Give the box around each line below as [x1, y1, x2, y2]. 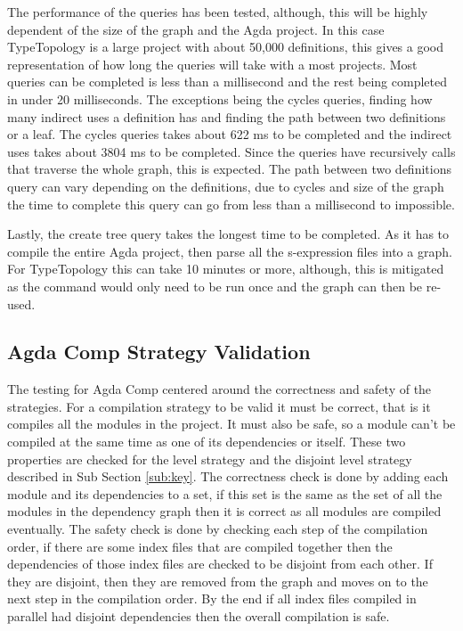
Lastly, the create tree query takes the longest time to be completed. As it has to [7, 225, 450, 243]
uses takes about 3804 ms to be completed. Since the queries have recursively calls [7, 142, 456, 160]
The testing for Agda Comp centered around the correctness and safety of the [7, 380, 432, 398]
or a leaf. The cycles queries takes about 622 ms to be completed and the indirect [7, 125, 452, 143]
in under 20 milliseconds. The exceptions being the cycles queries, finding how [7, 89, 433, 108]
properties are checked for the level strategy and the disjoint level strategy [7, 449, 412, 468]
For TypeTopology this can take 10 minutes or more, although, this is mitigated [7, 259, 444, 278]
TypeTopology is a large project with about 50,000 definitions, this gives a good [7, 37, 444, 56]
